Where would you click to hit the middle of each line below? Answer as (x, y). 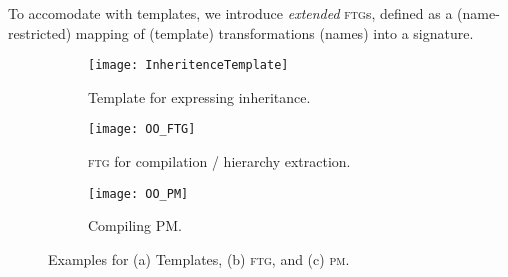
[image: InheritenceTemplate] (188, 65)
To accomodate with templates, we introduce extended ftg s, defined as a (230, 13)
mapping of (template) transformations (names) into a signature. (274, 32)
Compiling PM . (135, 225)
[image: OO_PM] (138, 193)
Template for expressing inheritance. (199, 96)
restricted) (40, 32)
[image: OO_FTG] (142, 129)
